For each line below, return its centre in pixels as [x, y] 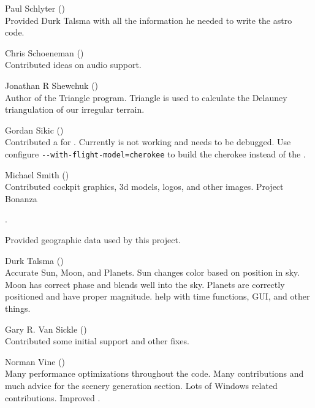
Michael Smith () [37, 174]
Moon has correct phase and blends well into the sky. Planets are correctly [145, 284]
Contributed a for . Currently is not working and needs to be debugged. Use [148, 142]
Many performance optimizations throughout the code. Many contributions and [154, 373]
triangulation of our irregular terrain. [75, 109]
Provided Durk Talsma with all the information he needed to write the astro [149, 20]
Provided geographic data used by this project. [93, 239]
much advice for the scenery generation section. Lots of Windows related [141, 385]
